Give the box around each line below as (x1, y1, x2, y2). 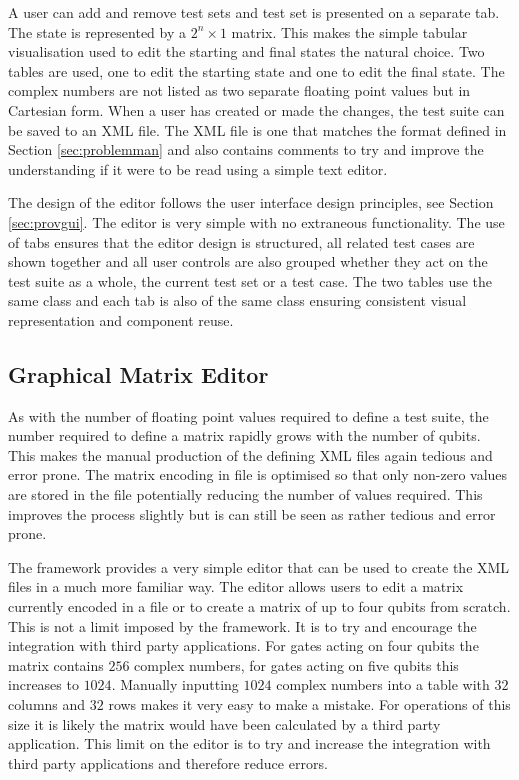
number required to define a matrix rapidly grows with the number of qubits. (8, 425, 481, 446)
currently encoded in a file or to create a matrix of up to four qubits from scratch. (8, 596, 511, 617)
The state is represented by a (8, 21, 186, 42)
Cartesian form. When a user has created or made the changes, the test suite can (8, 99, 505, 120)
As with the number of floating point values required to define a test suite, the (8, 405, 489, 426)
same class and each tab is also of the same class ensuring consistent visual (8, 290, 467, 311)
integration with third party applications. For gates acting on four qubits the (8, 635, 479, 656)
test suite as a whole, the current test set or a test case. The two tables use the (8, 270, 493, 291)
